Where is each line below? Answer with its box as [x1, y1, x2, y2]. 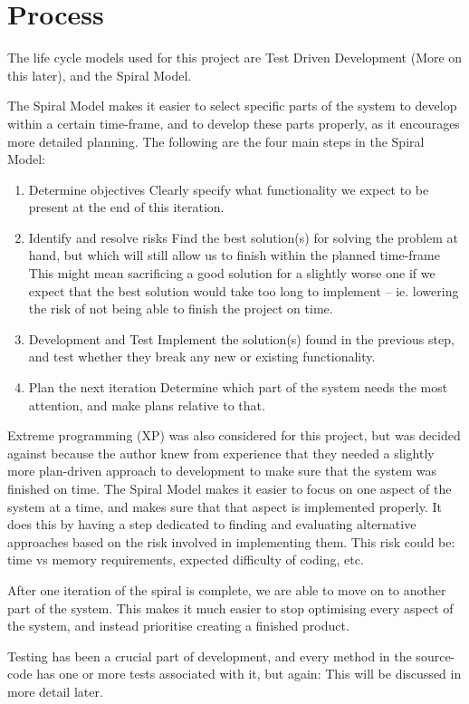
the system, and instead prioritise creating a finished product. [7, 616, 349, 635]
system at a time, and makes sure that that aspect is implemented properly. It [7, 497, 443, 516]
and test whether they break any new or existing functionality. [28, 347, 376, 366]
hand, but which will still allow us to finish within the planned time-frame [28, 246, 440, 265]
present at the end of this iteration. [28, 198, 225, 217]
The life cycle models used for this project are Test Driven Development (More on [7, 48, 463, 67]
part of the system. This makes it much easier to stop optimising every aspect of [7, 598, 454, 617]
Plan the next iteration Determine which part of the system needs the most [28, 378, 448, 397]
